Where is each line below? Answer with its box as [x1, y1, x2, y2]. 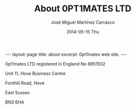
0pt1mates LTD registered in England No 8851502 [5, 61, 106, 67]
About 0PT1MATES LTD [34, 3, 132, 14]
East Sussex [5, 89, 30, 95]
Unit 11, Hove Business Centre [5, 70, 66, 76]
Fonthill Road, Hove [5, 80, 45, 86]
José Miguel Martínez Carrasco [51, 19, 115, 25]
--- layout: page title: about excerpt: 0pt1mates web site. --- [5, 51, 127, 57]
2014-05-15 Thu [66, 29, 100, 35]
